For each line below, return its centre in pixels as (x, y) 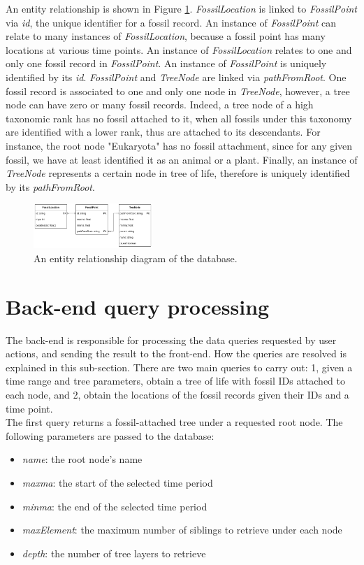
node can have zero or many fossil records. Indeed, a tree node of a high (160, 105)
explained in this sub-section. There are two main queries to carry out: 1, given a (179, 367)
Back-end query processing (138, 306)
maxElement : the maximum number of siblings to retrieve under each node (182, 530)
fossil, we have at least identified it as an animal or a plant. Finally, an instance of (182, 159)
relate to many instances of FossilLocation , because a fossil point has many (166, 36)
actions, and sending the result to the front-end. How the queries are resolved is (176, 353)
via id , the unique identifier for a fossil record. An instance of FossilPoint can (171, 22)
